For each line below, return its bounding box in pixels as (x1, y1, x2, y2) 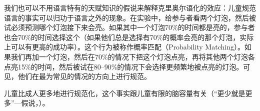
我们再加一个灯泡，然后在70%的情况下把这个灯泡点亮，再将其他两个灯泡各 (10, 51, 255, 61)
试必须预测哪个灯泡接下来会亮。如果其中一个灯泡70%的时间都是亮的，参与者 (4, 22, 255, 32)
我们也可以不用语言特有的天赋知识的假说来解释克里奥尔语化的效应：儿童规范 (4, 2, 256, 12)
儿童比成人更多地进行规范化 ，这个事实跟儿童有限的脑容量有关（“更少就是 (4, 87, 245, 98)
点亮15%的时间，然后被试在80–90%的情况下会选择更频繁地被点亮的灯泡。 (4, 61, 243, 71)
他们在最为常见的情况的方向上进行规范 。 (17, 71, 151, 81)
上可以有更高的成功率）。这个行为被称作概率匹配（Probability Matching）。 (4, 41, 244, 52)
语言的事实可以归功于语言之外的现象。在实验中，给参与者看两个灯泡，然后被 (4, 12, 256, 22)
